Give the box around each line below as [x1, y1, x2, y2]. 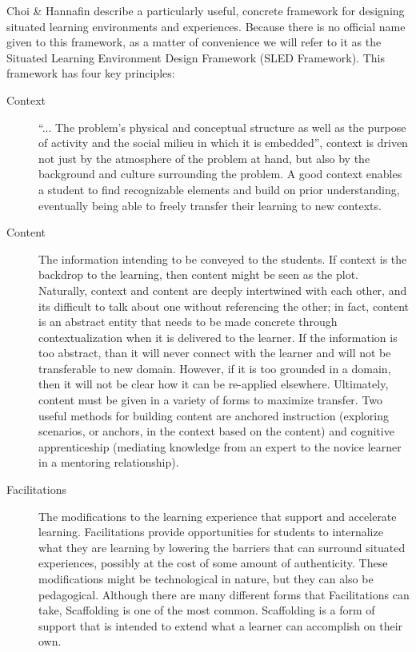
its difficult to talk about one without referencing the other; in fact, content [38, 297, 409, 314]
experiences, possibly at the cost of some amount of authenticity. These [38, 555, 388, 571]
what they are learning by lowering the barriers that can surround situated [38, 539, 406, 555]
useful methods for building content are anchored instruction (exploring [38, 407, 389, 423]
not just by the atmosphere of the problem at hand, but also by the [38, 149, 370, 166]
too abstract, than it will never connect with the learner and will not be [38, 344, 391, 361]
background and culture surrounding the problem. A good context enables [38, 165, 402, 182]
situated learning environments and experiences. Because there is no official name [6, 18, 406, 34]
